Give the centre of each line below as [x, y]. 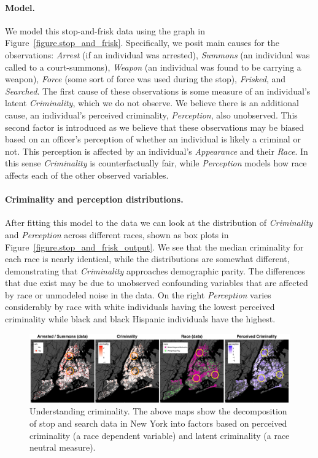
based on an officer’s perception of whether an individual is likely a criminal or [153, 139]
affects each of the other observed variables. [87, 175]
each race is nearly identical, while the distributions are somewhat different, [147, 259]
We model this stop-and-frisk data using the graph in [105, 30]
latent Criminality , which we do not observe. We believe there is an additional [152, 103]
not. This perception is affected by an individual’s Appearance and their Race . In [157, 151]
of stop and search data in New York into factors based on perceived [158, 423]
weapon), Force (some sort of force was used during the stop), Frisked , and [145, 79]
